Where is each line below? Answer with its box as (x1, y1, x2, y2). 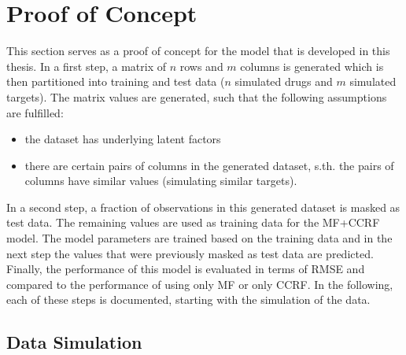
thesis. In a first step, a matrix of (6, 57, 166, 74)
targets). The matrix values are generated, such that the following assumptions (6, 88, 387, 105)
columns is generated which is (240, 57, 384, 74)
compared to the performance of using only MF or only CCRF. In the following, (6, 275, 393, 292)
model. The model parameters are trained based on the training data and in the (6, 230, 393, 246)
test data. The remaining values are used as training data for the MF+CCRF (6, 214, 380, 231)
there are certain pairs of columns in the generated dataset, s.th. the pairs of (24, 157, 394, 173)
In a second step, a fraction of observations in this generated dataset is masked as (6, 198, 400, 215)
